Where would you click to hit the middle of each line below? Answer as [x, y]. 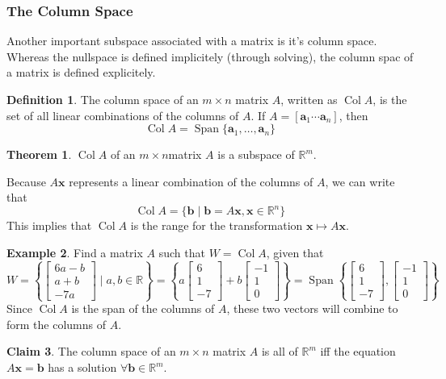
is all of [280, 351]
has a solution [82, 367]
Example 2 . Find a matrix [75, 253]
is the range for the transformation [217, 225]
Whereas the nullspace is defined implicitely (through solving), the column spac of [210, 56]
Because [26, 181]
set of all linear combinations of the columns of [123, 115]
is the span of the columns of [143, 308]
